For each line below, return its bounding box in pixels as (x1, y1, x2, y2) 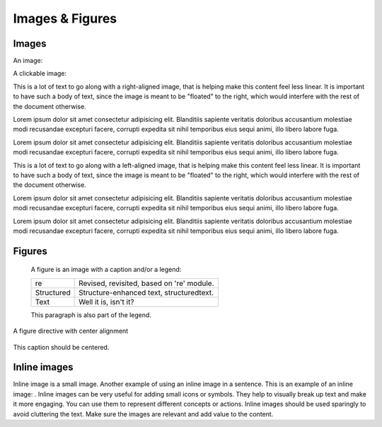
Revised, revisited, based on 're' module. (78, 278, 214, 288)
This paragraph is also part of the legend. (30, 310, 152, 319)
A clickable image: (13, 69, 67, 78)
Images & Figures (13, 11, 117, 26)
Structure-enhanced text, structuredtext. (78, 287, 214, 297)
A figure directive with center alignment (13, 326, 129, 336)
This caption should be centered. (13, 343, 110, 351)
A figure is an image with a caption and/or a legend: (30, 266, 182, 274)
